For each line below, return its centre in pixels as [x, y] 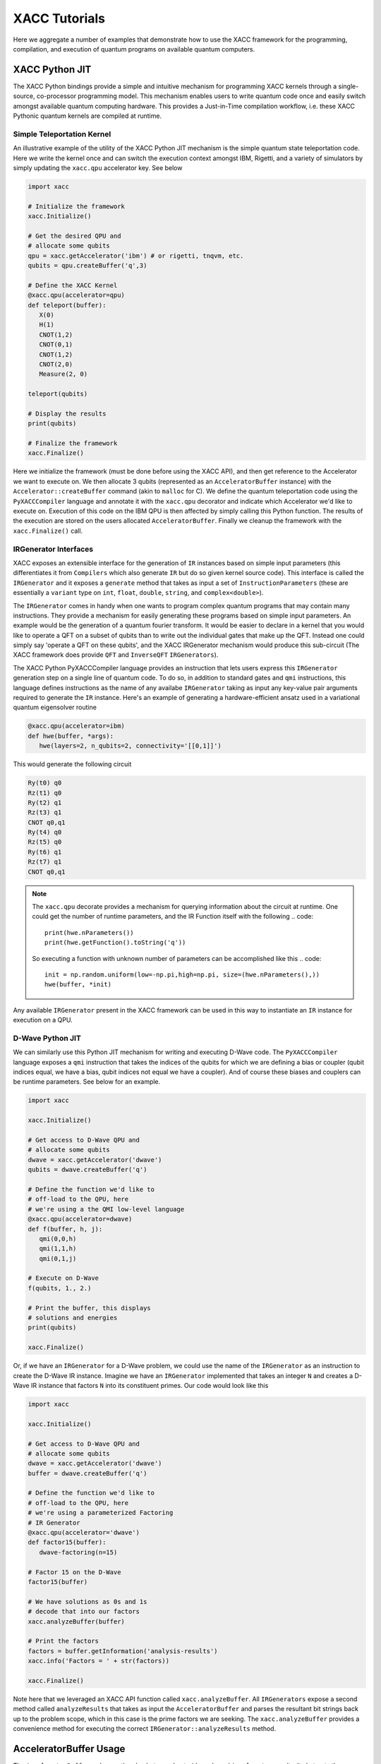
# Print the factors [63, 1641]
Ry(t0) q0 [45, 783]
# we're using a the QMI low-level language [106, 1209]
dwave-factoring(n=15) [78, 1552]
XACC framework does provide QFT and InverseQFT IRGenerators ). [116, 655]
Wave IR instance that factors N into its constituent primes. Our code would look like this [141, 1385]
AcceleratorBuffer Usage [69, 1749]
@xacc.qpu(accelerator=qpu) [76, 295]
